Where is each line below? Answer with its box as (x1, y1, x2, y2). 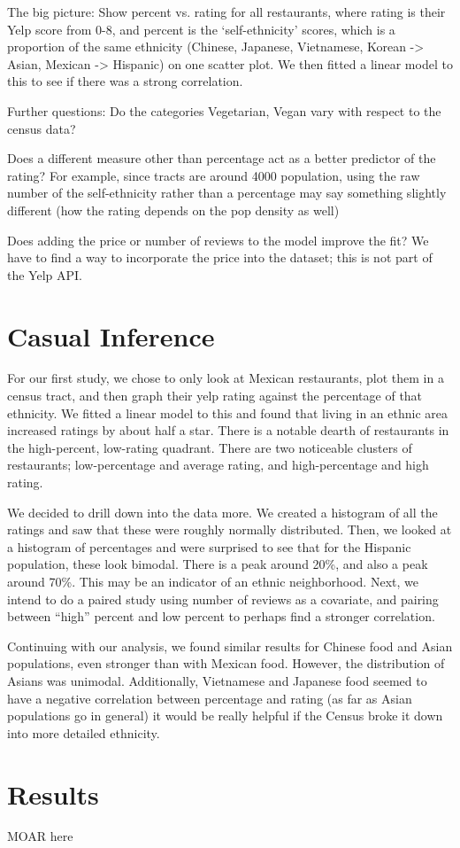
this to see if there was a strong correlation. (7, 72, 243, 90)
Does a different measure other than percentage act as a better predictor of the (7, 149, 436, 167)
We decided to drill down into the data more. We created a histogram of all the (7, 502, 438, 521)
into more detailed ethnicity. (7, 723, 160, 742)
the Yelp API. (7, 265, 82, 284)
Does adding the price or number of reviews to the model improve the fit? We (7, 230, 429, 249)
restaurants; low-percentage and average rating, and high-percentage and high (7, 455, 429, 474)
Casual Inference (7, 317, 215, 354)
